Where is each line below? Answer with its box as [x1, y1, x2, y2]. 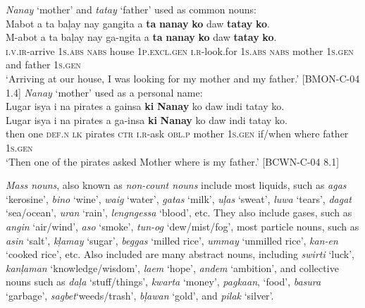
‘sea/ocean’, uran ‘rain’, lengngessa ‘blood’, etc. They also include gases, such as [6, 205, 352, 220]
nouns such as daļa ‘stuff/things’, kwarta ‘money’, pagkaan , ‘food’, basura [6, 274, 321, 289]
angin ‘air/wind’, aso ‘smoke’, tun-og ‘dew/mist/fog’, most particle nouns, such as [6, 218, 359, 233]
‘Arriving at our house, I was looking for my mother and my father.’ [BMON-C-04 [6, 70, 360, 85]
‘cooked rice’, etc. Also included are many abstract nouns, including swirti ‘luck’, [6, 247, 355, 261]
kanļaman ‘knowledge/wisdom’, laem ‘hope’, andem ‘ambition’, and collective [6, 260, 339, 275]
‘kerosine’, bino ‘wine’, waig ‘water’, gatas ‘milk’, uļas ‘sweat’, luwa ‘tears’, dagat [6, 191, 352, 206]
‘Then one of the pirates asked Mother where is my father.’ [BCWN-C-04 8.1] [6, 154, 340, 168]
